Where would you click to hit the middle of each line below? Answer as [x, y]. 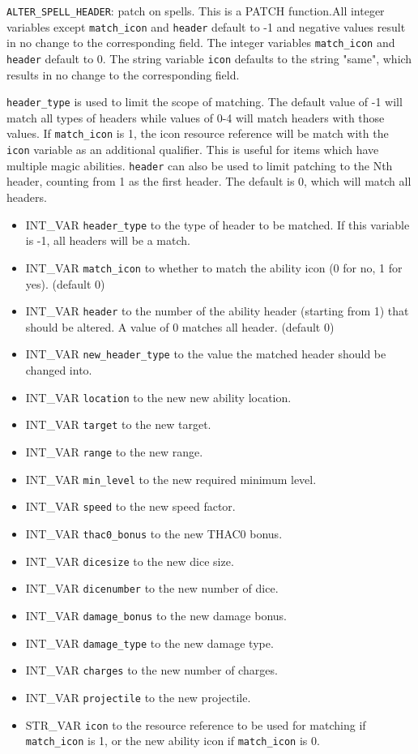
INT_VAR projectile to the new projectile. [138, 697]
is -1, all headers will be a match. [108, 240]
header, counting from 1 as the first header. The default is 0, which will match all [209, 181]
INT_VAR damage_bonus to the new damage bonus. [156, 615]
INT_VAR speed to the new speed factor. [130, 506]
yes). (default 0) [65, 283]
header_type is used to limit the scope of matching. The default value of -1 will [205, 102]
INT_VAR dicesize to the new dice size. [130, 561]
